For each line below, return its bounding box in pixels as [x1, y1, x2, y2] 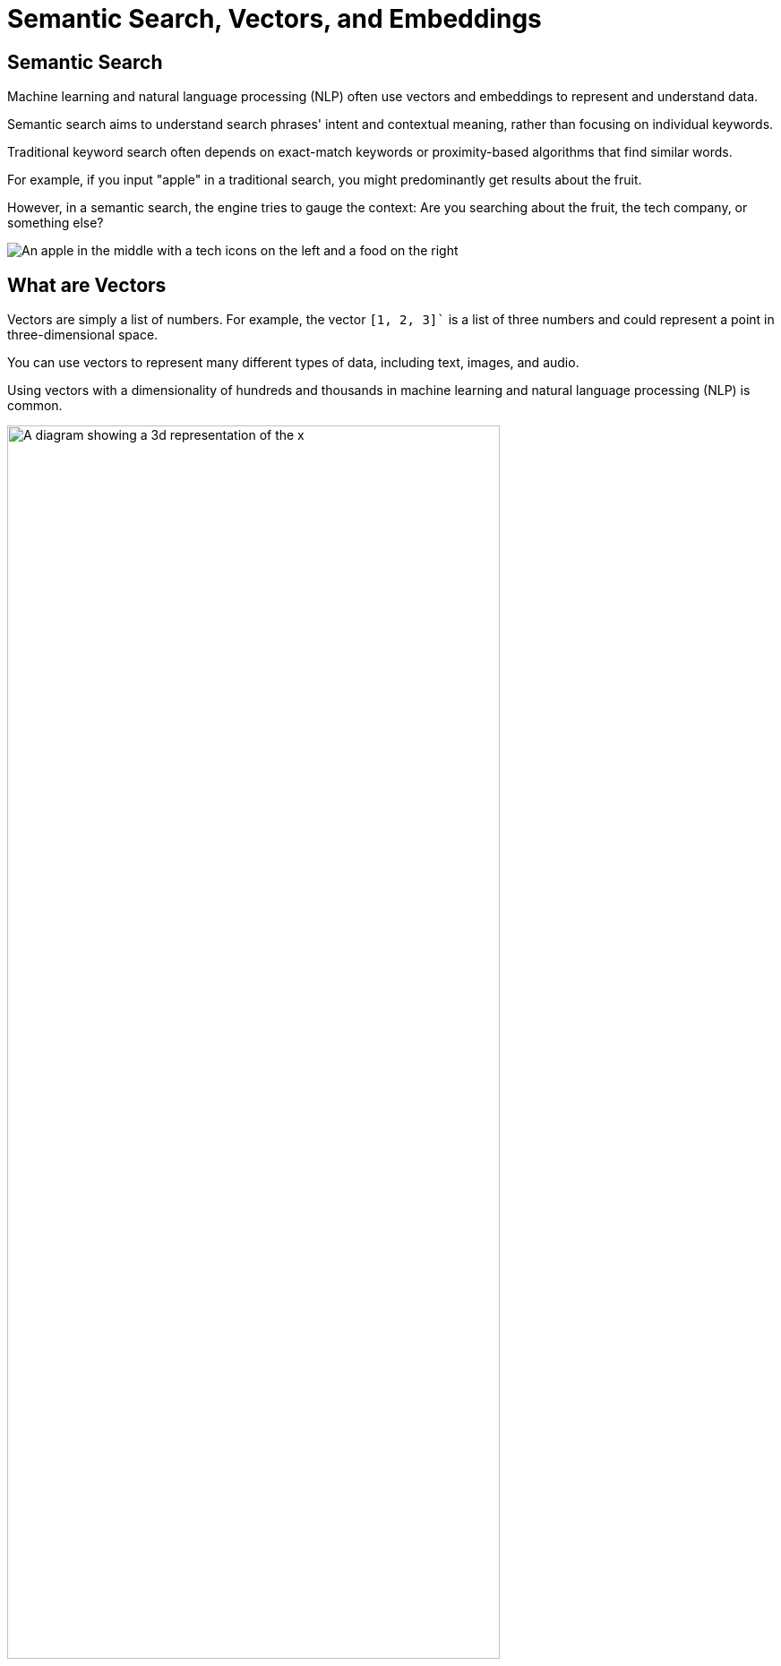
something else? [7, 215, 104, 231]
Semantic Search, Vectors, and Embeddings [7, 4, 542, 34]
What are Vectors [7, 273, 167, 296]
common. [7, 398, 63, 414]
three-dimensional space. [7, 327, 159, 343]
